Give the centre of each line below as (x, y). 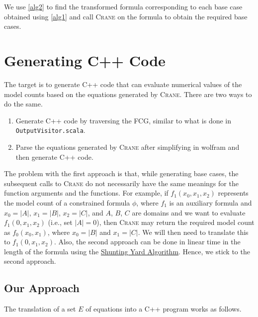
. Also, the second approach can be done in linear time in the (147, 242)
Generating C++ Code (85, 60)
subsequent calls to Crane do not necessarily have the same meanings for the (121, 183)
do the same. (23, 104)
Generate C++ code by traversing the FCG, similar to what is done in (123, 120)
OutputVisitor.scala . (50, 130)
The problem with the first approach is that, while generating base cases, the (121, 173)
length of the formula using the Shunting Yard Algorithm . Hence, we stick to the (127, 251)
